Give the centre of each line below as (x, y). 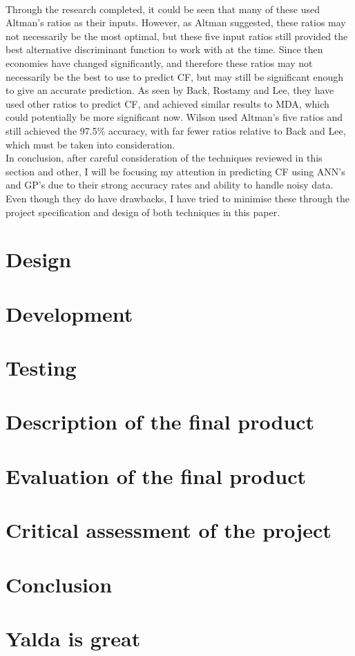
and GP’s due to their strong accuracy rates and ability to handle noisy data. (170, 185)
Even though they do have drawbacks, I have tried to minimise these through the (177, 198)
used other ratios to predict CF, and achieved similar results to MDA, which (167, 103)
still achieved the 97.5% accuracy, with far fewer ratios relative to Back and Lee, (176, 130)
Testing (41, 368)
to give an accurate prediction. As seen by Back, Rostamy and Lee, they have (170, 90)
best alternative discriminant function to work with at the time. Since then (164, 49)
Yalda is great (73, 638)
